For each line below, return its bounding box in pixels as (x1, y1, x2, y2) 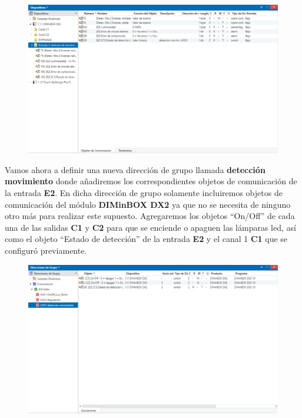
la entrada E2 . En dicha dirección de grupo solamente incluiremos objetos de (5, 186, 283, 198)
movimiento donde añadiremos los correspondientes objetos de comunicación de (5, 175, 297, 187)
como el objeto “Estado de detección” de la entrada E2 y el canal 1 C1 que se (5, 233, 288, 245)
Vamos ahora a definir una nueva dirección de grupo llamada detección (5, 163, 266, 175)
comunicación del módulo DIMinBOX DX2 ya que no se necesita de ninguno (5, 198, 291, 210)
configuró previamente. (5, 244, 87, 256)
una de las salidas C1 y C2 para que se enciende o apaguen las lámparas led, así (5, 221, 296, 233)
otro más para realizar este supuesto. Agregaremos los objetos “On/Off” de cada (5, 210, 295, 222)
